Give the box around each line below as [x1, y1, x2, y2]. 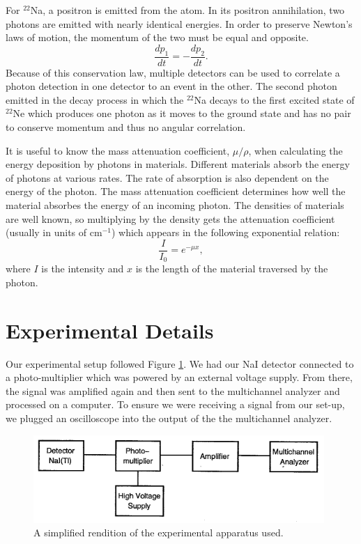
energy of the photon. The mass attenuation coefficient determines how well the [6, 184, 346, 199]
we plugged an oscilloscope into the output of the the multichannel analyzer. [6, 410, 332, 425]
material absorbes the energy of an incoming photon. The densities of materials [6, 197, 344, 212]
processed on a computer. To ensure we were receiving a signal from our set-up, [6, 397, 345, 412]
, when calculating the [248, 143, 343, 157]
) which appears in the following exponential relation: [111, 225, 340, 240]
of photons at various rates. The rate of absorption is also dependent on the [6, 170, 329, 185]
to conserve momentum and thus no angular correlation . [6, 119, 246, 134]
